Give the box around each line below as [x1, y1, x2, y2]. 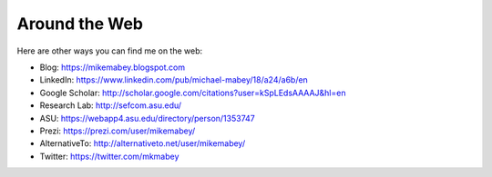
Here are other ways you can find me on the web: [16, 45, 203, 56]
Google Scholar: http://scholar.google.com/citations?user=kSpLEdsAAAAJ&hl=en [39, 87, 346, 98]
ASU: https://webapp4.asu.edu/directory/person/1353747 [39, 113, 255, 123]
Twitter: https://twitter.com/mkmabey [39, 151, 179, 162]
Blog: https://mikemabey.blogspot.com [39, 62, 186, 73]
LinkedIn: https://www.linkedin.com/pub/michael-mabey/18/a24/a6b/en [39, 74, 309, 85]
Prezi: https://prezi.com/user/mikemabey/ [39, 125, 196, 136]
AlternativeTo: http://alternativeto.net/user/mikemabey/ [39, 138, 246, 149]
